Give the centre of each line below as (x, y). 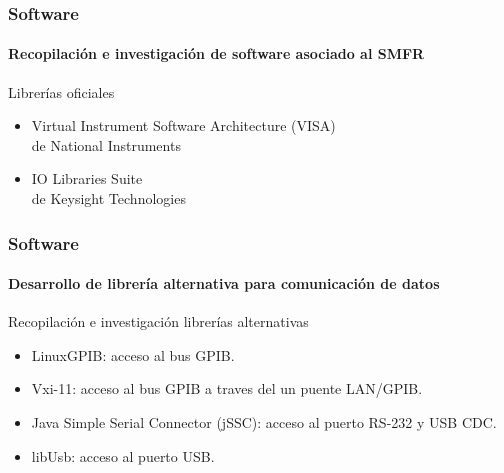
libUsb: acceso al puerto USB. (123, 455)
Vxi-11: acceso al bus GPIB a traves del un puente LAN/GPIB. (227, 388)
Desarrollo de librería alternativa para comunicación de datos (224, 283)
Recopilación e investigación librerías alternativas (158, 321)
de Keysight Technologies (108, 198)
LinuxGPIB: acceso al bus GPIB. (133, 354)
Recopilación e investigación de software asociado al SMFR (216, 53)
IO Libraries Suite (87, 178)
